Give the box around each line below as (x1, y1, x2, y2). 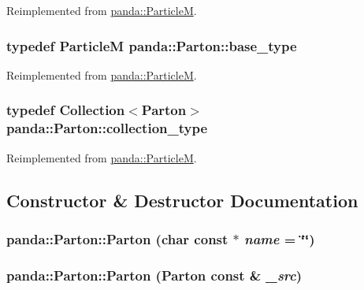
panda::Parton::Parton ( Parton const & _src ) (6, 265, 303, 284)
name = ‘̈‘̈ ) (244, 229, 315, 248)
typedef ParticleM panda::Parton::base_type (6, 35, 297, 55)
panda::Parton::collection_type (6, 118, 208, 138)
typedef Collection (6, 100, 125, 120)
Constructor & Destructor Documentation (6, 188, 358, 212)
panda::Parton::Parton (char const (6, 229, 228, 248)
